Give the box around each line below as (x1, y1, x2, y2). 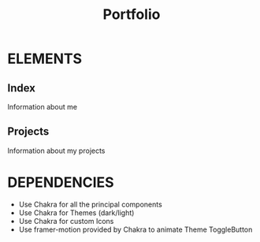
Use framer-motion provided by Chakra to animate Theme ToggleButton (18, 225, 253, 234)
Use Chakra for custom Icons (18, 216, 114, 225)
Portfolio (102, 6, 161, 24)
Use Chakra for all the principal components (18, 199, 162, 209)
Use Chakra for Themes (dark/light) (18, 207, 135, 218)
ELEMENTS (7, 50, 83, 68)
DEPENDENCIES (7, 173, 115, 191)
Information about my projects (7, 146, 106, 155)
